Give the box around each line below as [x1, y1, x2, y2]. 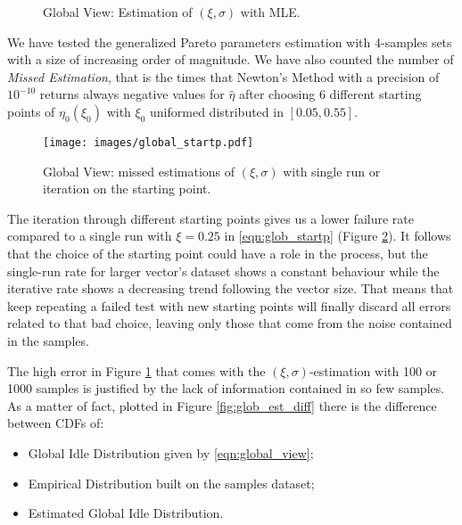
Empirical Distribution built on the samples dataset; [28, 473, 315, 492]
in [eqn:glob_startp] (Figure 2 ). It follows [224, 226, 451, 245]
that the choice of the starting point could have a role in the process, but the [7, 244, 428, 262]
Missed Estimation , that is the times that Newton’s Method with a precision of [7, 67, 440, 86]
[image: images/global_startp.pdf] [43, 135, 254, 149]
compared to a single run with [7, 226, 172, 245]
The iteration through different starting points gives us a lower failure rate [7, 209, 414, 227]
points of [7, 102, 55, 120]
